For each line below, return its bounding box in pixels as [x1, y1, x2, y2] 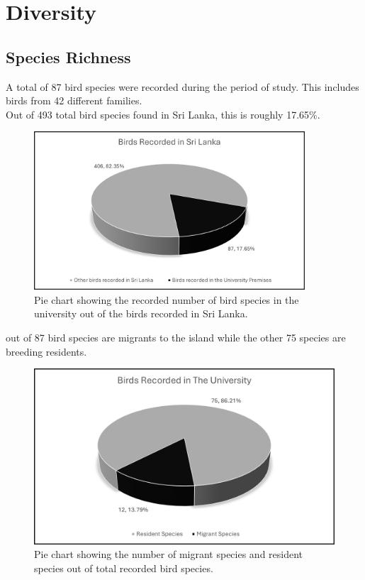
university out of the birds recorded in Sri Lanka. [34, 306, 248, 321]
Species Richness [6, 45, 131, 67]
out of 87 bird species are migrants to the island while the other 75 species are [6, 329, 346, 344]
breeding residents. [6, 344, 87, 359]
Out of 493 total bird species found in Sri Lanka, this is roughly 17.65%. [6, 106, 320, 121]
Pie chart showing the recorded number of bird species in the [34, 292, 299, 307]
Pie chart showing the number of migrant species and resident [34, 547, 303, 562]
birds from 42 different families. [6, 93, 142, 108]
